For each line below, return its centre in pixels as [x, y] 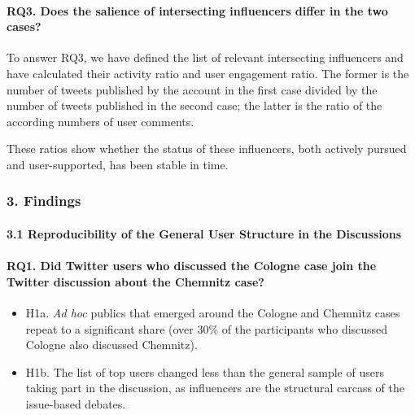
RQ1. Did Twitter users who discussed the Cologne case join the [192, 266]
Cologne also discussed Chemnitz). [111, 345]
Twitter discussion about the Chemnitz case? [135, 281]
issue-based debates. [76, 403]
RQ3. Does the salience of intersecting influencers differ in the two [197, 10]
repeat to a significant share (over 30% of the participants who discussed [207, 328]
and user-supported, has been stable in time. [118, 164]
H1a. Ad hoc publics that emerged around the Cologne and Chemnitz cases [213, 312]
